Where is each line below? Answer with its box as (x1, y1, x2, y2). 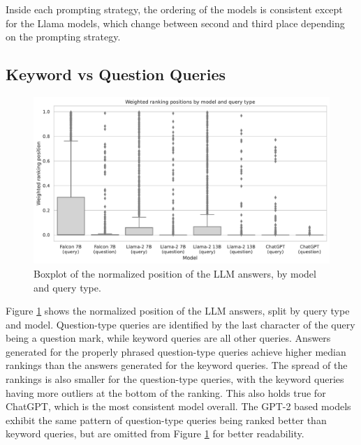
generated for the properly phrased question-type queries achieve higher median (6, 344, 346, 359)
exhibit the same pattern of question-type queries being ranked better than (6, 412, 327, 427)
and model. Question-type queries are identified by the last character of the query (6, 317, 355, 331)
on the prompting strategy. (6, 29, 121, 44)
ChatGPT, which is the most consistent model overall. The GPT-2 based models (6, 399, 351, 414)
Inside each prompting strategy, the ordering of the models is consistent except (6, 2, 343, 16)
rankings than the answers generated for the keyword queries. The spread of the (6, 358, 348, 372)
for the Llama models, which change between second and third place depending (6, 15, 345, 30)
